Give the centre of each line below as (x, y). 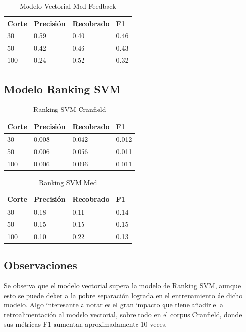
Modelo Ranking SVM (62, 89)
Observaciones (41, 265)
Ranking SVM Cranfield (69, 109)
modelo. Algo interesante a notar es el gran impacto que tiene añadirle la (114, 305)
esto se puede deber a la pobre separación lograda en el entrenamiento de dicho (123, 295)
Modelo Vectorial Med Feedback (68, 6)
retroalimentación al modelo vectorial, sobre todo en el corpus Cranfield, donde (123, 314)
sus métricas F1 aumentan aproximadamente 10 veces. (86, 324)
